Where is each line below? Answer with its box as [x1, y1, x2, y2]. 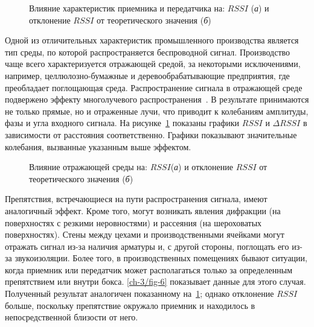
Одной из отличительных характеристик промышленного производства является [5, 34, 299, 46]
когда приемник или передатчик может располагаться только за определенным [5, 263, 293, 276]
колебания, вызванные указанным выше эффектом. [5, 140, 191, 153]
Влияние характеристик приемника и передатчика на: [29, 2, 225, 14]
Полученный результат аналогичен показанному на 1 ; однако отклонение [5, 287, 274, 300]
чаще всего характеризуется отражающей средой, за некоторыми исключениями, [5, 57, 301, 70]
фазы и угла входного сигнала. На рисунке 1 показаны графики [5, 116, 240, 129]
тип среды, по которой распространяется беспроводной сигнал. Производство [5, 45, 290, 58]
